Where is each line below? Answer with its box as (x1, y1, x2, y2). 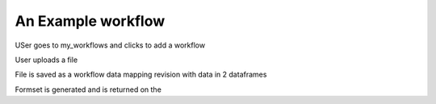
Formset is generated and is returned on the (15, 85, 161, 94)
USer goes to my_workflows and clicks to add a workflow (15, 40, 206, 50)
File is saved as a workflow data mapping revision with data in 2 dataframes (15, 69, 267, 80)
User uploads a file (15, 55, 78, 64)
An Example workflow (15, 12, 166, 30)
